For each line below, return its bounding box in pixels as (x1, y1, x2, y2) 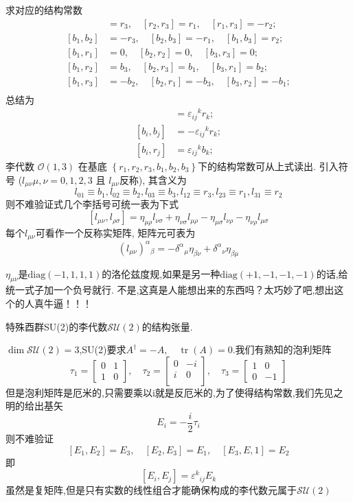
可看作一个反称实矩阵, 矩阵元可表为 (35, 225, 196, 239)
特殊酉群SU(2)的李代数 (5, 319, 108, 333)
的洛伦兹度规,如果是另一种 (102, 266, 220, 280)
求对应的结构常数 (5, 3, 82, 16)
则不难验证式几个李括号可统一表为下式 (5, 196, 179, 211)
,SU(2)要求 (79, 342, 126, 357)
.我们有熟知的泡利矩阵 (232, 342, 332, 357)
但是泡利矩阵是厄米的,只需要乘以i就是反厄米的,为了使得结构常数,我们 (5, 385, 315, 399)
